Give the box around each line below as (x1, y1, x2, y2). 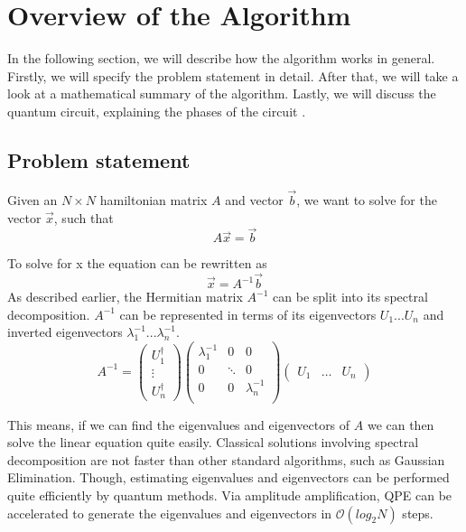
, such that (53, 208, 114, 227)
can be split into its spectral (273, 287, 428, 306)
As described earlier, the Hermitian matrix (7, 287, 243, 306)
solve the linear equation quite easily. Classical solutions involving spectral (7, 433, 419, 452)
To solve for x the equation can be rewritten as (7, 254, 267, 273)
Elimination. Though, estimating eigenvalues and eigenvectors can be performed (7, 468, 450, 487)
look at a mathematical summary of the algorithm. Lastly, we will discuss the (7, 84, 436, 103)
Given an (7, 190, 58, 209)
